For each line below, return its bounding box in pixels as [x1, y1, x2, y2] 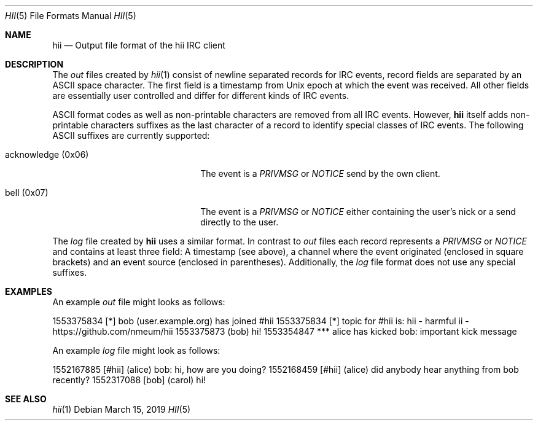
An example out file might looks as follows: [52, 297, 225, 307]
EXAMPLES [5, 286, 52, 297]
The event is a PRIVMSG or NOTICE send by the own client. [200, 168, 440, 179]
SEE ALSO [5, 394, 47, 404]
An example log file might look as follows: [52, 345, 220, 356]
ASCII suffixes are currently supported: [52, 130, 210, 141]
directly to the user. [200, 217, 279, 227]
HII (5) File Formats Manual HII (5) [5, 10, 136, 21]
